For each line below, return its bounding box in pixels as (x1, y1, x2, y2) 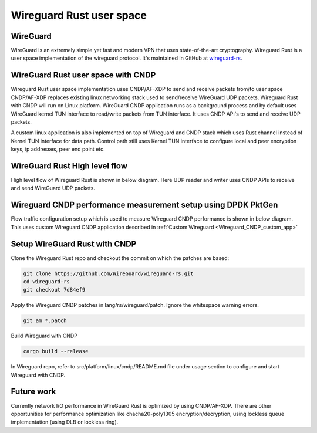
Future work (11, 387, 56, 397)
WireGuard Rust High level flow (11, 161, 127, 171)
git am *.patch (23, 317, 67, 324)
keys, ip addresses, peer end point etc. (11, 146, 105, 153)
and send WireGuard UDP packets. (11, 185, 95, 192)
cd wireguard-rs (23, 278, 70, 285)
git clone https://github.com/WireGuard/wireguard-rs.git (23, 270, 194, 277)
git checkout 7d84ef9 (23, 286, 86, 293)
